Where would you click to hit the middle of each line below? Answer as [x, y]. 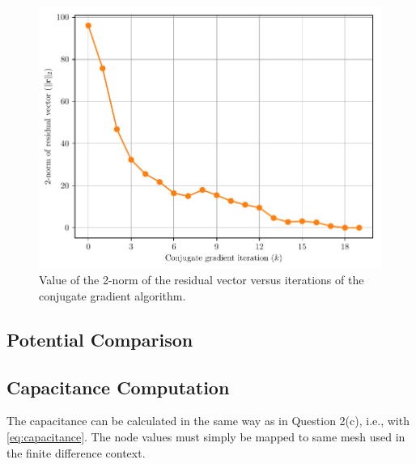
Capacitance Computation [118, 387]
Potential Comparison [100, 339]
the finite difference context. [76, 452]
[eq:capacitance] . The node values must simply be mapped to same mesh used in [206, 436]
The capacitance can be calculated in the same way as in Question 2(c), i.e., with [208, 421]
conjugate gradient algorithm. [112, 295]
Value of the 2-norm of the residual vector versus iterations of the [202, 280]
